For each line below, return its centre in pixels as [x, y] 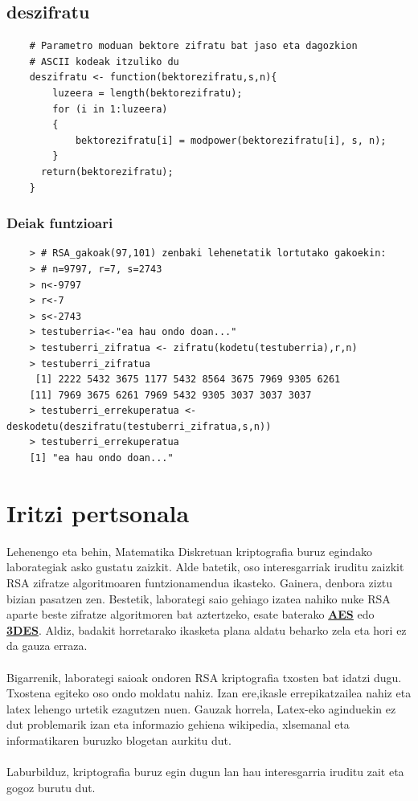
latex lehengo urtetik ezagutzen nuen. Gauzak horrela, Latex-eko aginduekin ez [201, 708]
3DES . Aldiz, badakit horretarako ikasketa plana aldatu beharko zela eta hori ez [207, 629]
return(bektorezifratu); [107, 172]
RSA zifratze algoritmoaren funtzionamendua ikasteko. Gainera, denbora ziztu [200, 582]
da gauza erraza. [47, 646]
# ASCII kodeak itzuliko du [104, 61]
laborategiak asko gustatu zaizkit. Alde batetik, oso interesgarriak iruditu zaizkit [205, 567]
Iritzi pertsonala [98, 512]
